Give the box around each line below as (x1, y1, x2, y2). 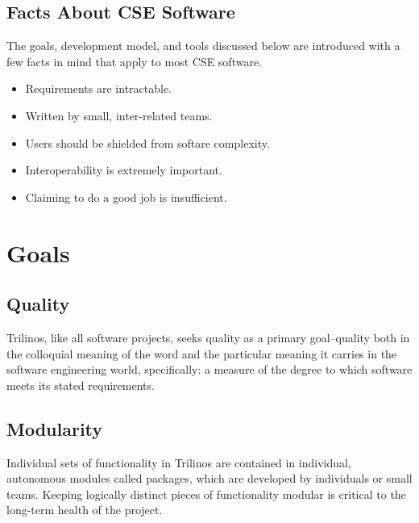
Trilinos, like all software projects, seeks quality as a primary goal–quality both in (6, 328, 410, 345)
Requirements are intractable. (25, 80, 172, 97)
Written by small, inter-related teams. (25, 107, 213, 123)
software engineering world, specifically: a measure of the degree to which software (6, 361, 413, 378)
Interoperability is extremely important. (25, 161, 222, 178)
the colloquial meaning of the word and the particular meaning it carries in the (6, 345, 397, 362)
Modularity (6, 416, 103, 441)
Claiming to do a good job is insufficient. (25, 188, 227, 205)
